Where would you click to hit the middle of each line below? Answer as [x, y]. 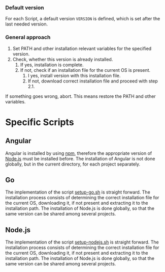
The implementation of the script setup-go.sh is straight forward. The [78, 192]
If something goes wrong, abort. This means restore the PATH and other [80, 96]
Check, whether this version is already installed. [63, 59]
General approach [28, 37]
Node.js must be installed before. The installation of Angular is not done [80, 158]
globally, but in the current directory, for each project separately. [73, 164]
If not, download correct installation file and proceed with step [93, 81]
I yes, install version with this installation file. [74, 75]
